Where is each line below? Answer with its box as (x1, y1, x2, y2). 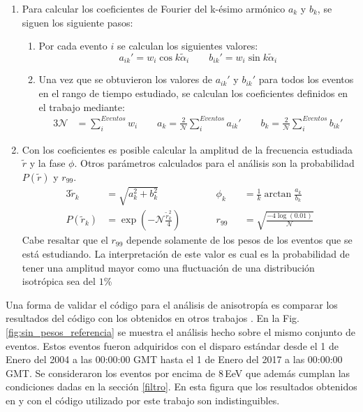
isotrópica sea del (22, 274, 96, 288)
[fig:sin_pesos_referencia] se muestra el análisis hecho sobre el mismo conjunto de (6, 324, 355, 339)
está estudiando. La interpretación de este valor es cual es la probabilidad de (22, 246, 350, 260)
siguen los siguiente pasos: (22, 15, 133, 29)
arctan (264, 189, 292, 200)
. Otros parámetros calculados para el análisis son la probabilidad (74, 156, 355, 170)
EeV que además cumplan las (225, 365, 350, 380)
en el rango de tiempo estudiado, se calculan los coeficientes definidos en (38, 86, 348, 101)
